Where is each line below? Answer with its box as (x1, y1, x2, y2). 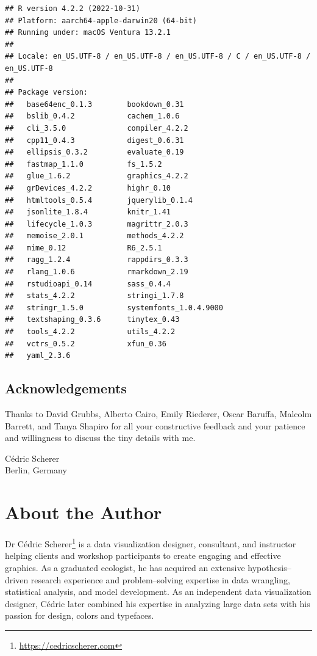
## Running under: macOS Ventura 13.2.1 (5, 28, 171, 37)
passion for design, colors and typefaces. (5, 609, 154, 622)
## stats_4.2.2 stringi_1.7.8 (5, 291, 184, 301)
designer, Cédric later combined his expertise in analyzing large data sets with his (5, 597, 310, 610)
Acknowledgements (5, 379, 127, 398)
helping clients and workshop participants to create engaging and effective (5, 549, 281, 562)
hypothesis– (248, 561, 291, 574)
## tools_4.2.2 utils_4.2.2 (5, 327, 176, 337)
